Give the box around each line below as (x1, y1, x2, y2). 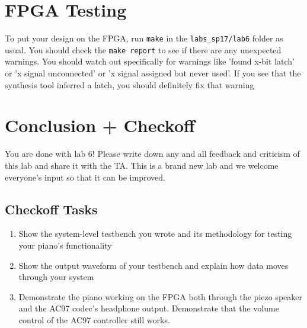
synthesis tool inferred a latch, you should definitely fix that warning (5, 78, 254, 91)
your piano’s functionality (18, 239, 112, 251)
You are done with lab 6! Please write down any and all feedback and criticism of (5, 147, 300, 160)
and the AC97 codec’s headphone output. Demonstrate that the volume (18, 302, 279, 314)
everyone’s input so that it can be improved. (5, 171, 165, 183)
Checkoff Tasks (5, 200, 98, 218)
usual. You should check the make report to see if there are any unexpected (5, 43, 282, 56)
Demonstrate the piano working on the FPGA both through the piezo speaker (18, 290, 302, 303)
